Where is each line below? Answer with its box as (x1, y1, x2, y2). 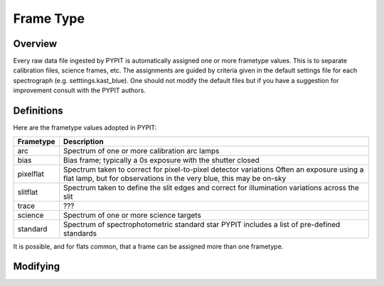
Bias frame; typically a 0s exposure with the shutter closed (63, 155, 260, 165)
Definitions (13, 105, 63, 117)
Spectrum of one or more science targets (63, 210, 202, 220)
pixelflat (17, 169, 44, 179)
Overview (13, 38, 58, 50)
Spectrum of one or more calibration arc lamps (63, 145, 220, 155)
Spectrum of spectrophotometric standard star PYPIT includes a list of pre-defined (63, 219, 341, 229)
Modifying (13, 260, 60, 273)
